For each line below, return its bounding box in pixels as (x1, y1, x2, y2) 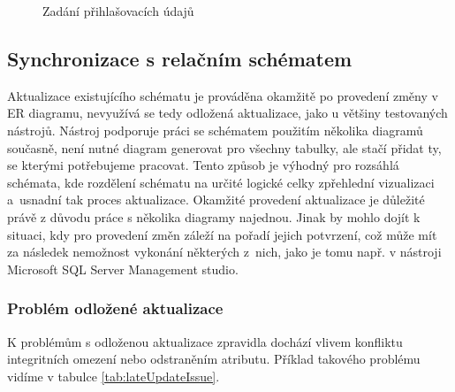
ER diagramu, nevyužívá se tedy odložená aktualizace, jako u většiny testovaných (7, 104, 448, 122)
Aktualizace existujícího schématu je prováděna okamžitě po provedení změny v (7, 86, 438, 104)
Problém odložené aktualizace (7, 297, 224, 319)
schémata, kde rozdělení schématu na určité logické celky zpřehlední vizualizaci (7, 173, 435, 191)
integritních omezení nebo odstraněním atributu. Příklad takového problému (7, 350, 421, 368)
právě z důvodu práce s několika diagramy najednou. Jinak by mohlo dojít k (7, 207, 421, 226)
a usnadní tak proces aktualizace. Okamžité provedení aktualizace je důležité (7, 190, 425, 209)
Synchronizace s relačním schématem (7, 44, 353, 72)
